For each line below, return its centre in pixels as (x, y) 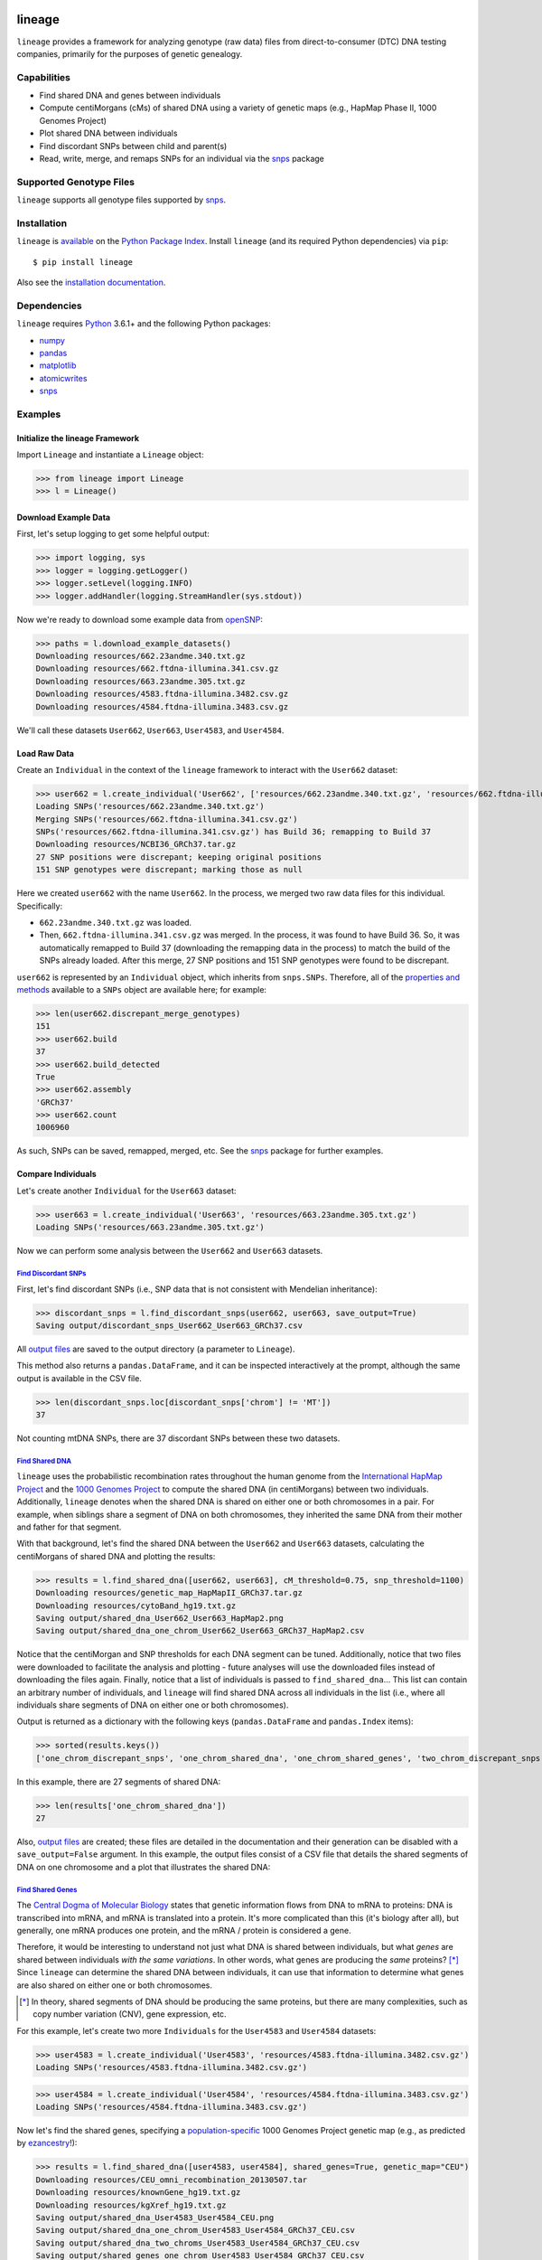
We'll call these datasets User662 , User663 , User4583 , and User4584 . (150, 730)
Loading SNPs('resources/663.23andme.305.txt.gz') (150, 1228)
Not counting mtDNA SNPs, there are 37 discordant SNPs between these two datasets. (178, 1438)
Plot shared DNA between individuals (108, 133)
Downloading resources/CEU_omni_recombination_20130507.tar (172, 2180)
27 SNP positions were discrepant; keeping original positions (179, 857)
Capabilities (44, 77)
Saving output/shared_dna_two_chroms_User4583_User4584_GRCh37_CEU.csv (198, 2243)
